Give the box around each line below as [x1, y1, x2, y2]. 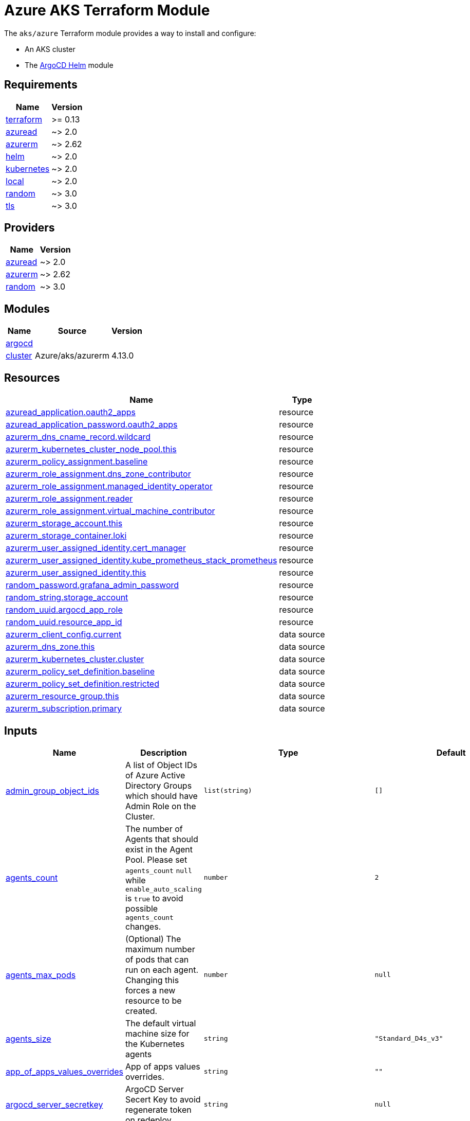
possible [125, 903, 158, 914]
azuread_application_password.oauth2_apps [6, 419, 178, 430]
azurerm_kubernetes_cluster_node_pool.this [6, 444, 177, 455]
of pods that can [125, 954, 189, 965]
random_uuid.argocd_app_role [6, 604, 123, 615]
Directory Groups [125, 780, 192, 791]
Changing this [125, 974, 179, 985]
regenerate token [125, 1104, 192, 1115]
